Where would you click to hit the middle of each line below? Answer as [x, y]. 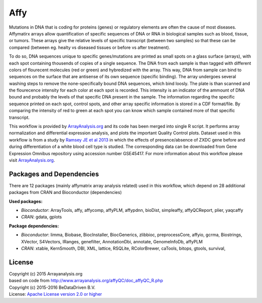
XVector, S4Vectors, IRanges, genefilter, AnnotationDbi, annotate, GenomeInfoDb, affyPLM [112, 241]
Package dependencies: [34, 226]
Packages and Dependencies [54, 174]
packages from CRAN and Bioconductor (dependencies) [65, 192]
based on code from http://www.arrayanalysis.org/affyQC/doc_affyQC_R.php [86, 281]
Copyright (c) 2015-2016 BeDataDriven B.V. [52, 287]
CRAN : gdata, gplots [41, 217]
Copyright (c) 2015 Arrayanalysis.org [46, 273]
